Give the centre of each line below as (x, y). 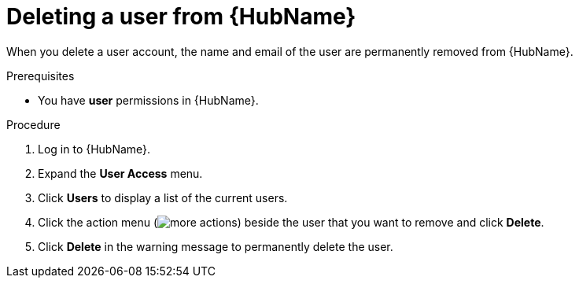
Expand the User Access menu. (120, 173)
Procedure (33, 124)
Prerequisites (41, 76)
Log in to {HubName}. (94, 149)
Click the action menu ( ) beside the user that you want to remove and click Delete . (291, 222)
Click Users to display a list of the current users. (163, 197)
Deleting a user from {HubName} (181, 17)
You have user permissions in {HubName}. (148, 100)
